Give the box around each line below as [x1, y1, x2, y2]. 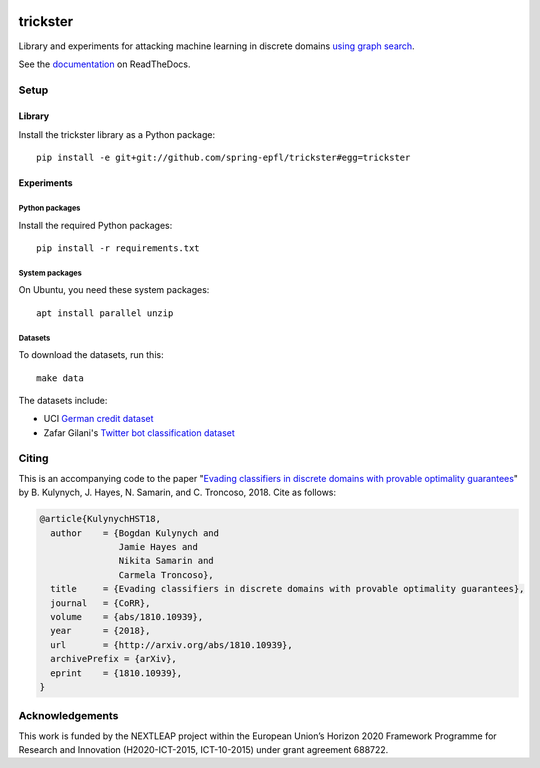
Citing [18, 451, 49, 465]
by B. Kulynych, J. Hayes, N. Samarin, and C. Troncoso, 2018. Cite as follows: [18, 486, 337, 499]
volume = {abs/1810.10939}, [50, 611, 204, 622]
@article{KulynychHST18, [39, 513, 162, 525]
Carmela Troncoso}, [118, 569, 214, 580]
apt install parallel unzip [36, 307, 174, 319]
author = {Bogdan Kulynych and [50, 527, 220, 539]
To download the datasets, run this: [18, 349, 164, 361]
